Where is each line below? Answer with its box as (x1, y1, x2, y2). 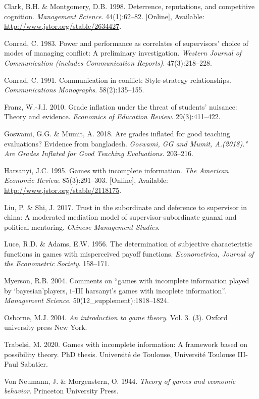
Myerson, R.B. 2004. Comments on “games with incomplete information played (4, 275, 249, 286)
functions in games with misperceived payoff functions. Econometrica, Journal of (4, 248, 254, 259)
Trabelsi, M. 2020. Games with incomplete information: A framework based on (4, 339, 247, 350)
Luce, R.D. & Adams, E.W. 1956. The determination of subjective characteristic (4, 238, 252, 249)
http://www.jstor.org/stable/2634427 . (4, 21, 122, 31)
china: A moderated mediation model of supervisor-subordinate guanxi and (4, 212, 237, 222)
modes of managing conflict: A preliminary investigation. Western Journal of (4, 47, 242, 58)
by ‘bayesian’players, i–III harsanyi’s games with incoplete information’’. (4, 285, 227, 295)
